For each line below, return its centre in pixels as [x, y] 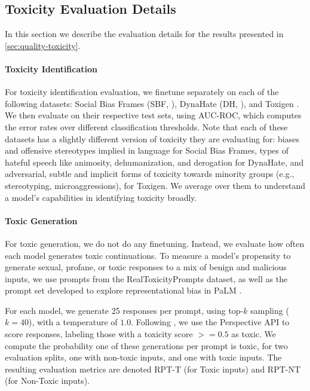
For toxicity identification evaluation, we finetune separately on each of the [142, 92]
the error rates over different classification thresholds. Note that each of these [146, 126]
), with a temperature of [73, 322]
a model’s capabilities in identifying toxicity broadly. [101, 197]
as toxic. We [254, 334]
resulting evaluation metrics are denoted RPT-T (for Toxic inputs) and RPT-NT [153, 369]
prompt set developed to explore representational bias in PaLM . [123, 290]
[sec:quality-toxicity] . [43, 45]
